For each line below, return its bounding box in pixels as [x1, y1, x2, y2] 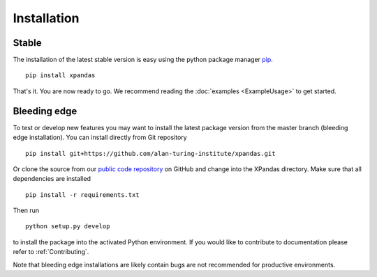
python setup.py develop [25, 223, 110, 230]
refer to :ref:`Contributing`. [13, 248, 89, 256]
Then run [13, 206, 40, 215]
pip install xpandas [25, 72, 96, 79]
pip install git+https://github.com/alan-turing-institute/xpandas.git [25, 150, 276, 157]
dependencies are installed [13, 175, 91, 183]
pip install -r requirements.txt [25, 191, 140, 198]
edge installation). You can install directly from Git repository [13, 133, 188, 142]
